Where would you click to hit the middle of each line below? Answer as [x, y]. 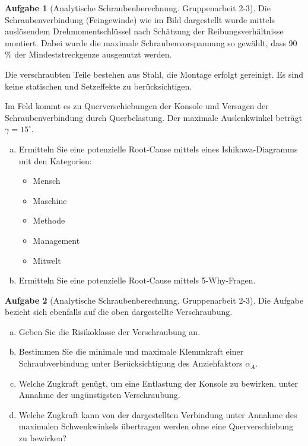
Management [56, 240]
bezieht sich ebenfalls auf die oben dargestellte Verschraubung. [119, 312]
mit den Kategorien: [55, 160]
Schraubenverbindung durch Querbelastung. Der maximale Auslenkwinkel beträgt [154, 117]
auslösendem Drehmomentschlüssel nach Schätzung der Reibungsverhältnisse [144, 31]
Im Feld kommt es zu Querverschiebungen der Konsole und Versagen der [137, 106]
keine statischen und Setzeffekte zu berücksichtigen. [99, 86]
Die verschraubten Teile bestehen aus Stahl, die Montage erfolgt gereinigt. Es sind [154, 74]
